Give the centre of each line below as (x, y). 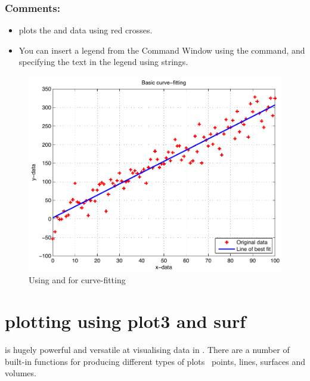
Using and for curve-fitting (77, 280)
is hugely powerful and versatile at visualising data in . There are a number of (147, 350)
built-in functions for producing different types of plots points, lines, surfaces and (155, 361)
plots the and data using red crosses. (86, 30)
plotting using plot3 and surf (125, 321)
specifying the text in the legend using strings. (103, 62)
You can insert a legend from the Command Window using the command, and (162, 50)
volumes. (21, 373)
